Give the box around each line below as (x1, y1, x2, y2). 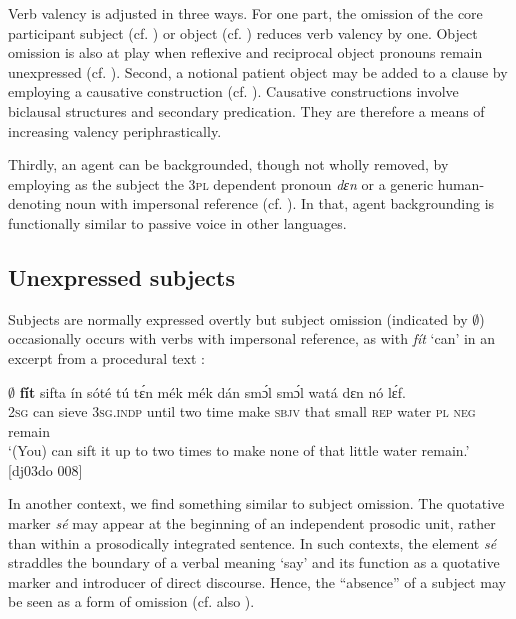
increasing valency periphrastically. (8, 120, 222, 141)
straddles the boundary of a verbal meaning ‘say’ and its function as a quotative (8, 552, 500, 573)
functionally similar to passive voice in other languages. (8, 212, 347, 233)
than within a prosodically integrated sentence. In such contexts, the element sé (8, 532, 497, 553)
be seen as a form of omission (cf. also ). (8, 591, 255, 612)
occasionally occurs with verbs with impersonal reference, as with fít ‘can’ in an (8, 328, 496, 349)
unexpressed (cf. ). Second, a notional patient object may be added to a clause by (8, 61, 508, 82)
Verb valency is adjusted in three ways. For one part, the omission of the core (8, 3, 483, 23)
